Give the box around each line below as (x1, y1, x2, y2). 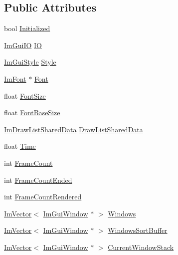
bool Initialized (4, 23, 50, 34)
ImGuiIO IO (4, 40, 42, 50)
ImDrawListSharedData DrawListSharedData (4, 124, 143, 134)
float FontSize (4, 90, 46, 101)
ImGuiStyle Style (4, 57, 56, 67)
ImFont (4, 73, 26, 84)
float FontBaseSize (4, 107, 60, 118)
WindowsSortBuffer (108, 225, 168, 235)
